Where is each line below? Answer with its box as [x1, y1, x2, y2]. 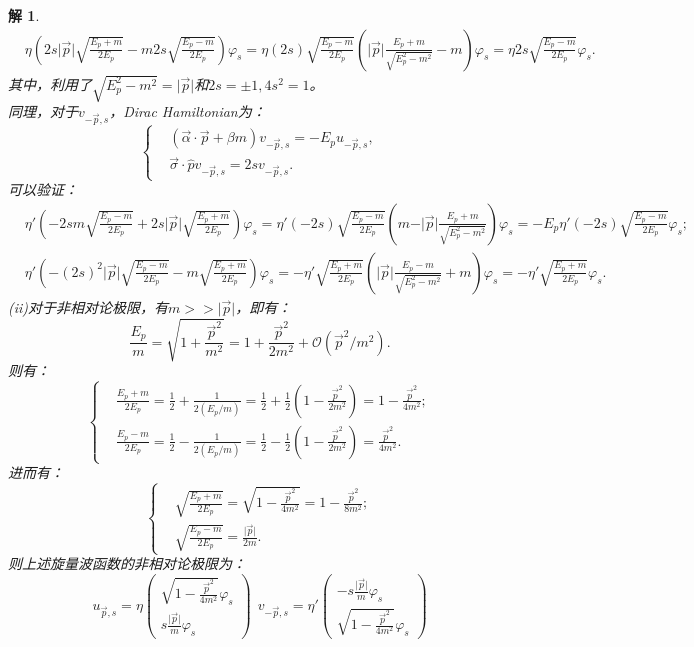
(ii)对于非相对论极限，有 [8, 296, 169, 317]
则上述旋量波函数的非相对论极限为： [8, 553, 246, 574]
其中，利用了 [8, 73, 92, 94]
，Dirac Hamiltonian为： [109, 101, 266, 122]
